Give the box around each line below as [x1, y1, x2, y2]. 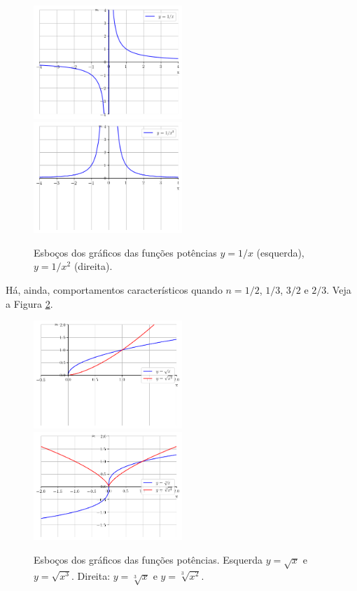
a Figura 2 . [6, 296, 53, 311]
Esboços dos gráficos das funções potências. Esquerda [34, 552, 262, 566]
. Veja [326, 282, 351, 297]
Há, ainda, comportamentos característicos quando [6, 282, 223, 297]
